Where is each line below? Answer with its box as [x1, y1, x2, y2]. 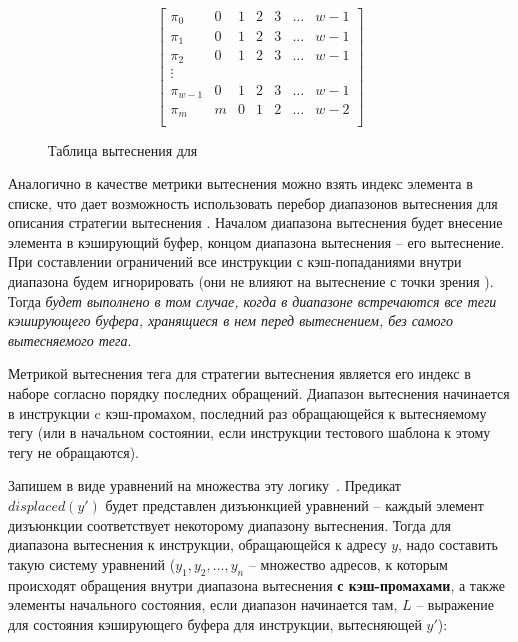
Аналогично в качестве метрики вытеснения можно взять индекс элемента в [8, 173, 473, 194]
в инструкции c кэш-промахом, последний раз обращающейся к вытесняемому [8, 402, 487, 423]
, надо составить [398, 534, 498, 555]
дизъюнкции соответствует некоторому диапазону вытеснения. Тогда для [8, 514, 451, 535]
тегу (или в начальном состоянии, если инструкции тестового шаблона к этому [8, 422, 491, 443]
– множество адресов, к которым [248, 553, 448, 574]
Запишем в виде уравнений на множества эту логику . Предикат [8, 475, 401, 496]
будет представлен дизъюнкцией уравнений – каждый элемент [105, 495, 484, 515]
